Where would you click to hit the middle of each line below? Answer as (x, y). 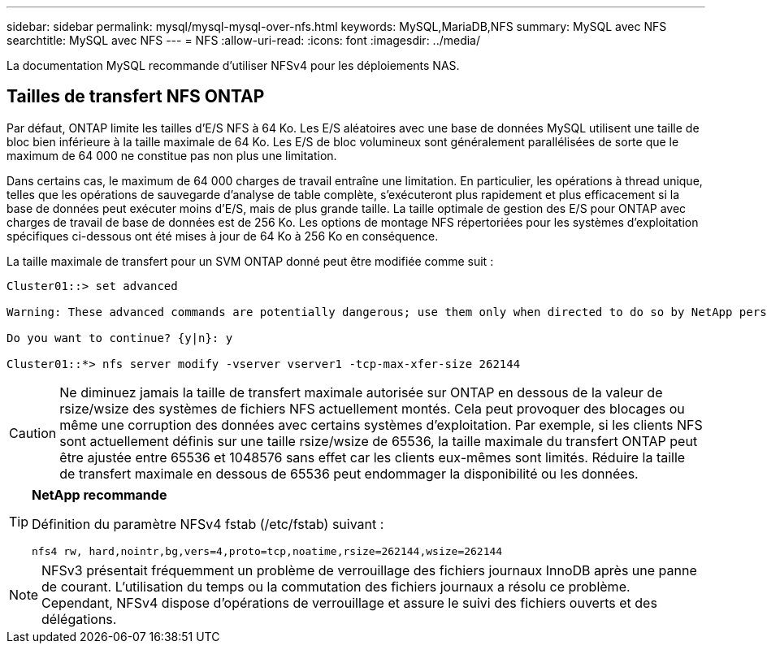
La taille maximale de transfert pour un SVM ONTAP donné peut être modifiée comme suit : (250, 261)
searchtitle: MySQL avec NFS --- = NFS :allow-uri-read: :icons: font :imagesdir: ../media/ (244, 40)
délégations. (79, 619)
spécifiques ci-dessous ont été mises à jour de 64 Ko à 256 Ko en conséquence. (223, 236)
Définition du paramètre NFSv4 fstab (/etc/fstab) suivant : (208, 524)
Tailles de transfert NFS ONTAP (136, 97)
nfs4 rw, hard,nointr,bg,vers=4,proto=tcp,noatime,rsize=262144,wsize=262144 (267, 551)
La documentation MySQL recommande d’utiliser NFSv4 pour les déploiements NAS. (233, 65)
